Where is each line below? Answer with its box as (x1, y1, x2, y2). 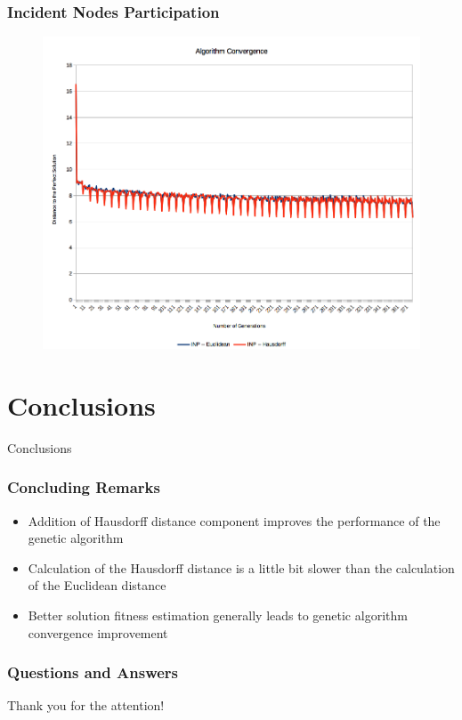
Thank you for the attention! (7, 696, 165, 715)
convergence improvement (28, 623, 168, 642)
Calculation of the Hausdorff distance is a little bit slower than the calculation (28, 558, 455, 577)
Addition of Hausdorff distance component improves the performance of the (28, 511, 441, 530)
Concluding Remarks (7, 476, 160, 498)
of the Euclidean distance (28, 576, 166, 595)
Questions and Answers (7, 661, 179, 684)
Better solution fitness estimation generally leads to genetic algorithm (28, 606, 408, 625)
